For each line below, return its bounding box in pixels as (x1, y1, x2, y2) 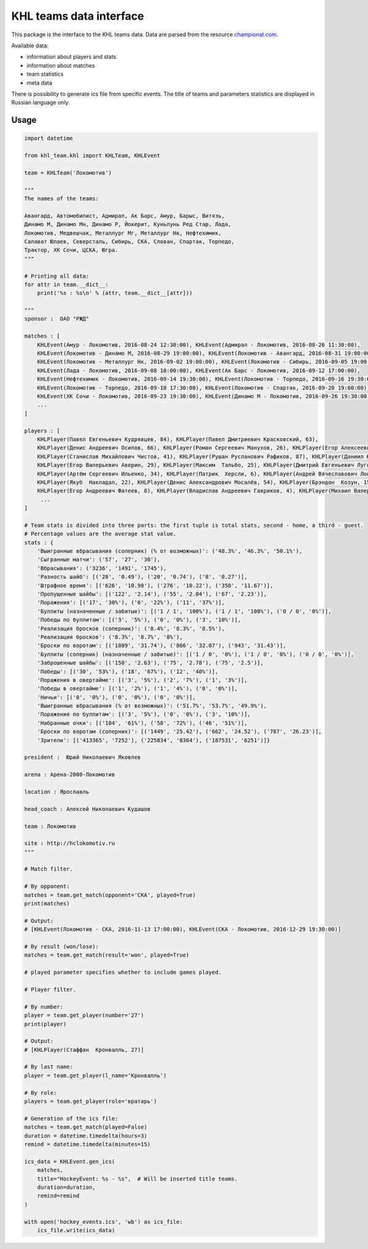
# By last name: (24, 1063, 74, 1070)
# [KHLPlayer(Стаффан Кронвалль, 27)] (24, 1046, 144, 1053)
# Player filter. (24, 986, 77, 993)
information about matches (26, 61, 95, 69)
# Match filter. (24, 866, 74, 872)
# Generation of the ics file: (24, 1115, 119, 1122)
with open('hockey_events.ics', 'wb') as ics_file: (24, 1218, 183, 1225)
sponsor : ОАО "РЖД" (24, 315, 90, 323)
